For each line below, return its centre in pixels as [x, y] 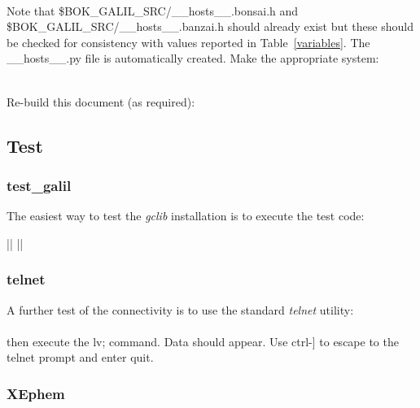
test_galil [39, 185]
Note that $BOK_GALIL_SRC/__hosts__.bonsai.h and [153, 10]
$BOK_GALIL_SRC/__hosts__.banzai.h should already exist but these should [210, 26]
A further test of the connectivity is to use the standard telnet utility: [180, 309]
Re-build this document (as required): [101, 101]
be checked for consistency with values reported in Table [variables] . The [188, 42]
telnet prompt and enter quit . [80, 357]
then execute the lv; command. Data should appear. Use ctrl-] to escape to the [203, 341]
